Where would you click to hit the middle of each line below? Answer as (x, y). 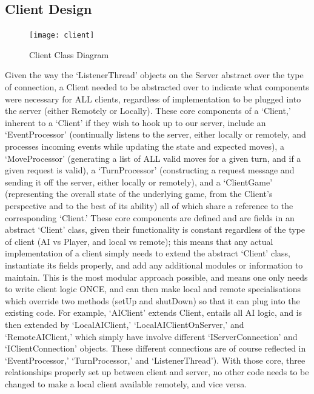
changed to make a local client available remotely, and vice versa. (126, 383)
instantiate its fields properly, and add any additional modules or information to (154, 265)
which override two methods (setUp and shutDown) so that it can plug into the (152, 300)
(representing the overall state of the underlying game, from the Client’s (139, 194)
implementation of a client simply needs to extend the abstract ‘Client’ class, (148, 253)
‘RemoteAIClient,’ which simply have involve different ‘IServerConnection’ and (151, 336)
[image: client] (62, 35)
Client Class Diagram (69, 54)
